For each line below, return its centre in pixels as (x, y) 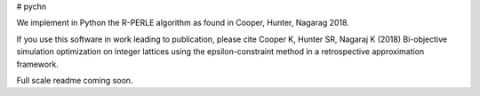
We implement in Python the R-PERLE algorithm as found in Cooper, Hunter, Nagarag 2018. (183, 23)
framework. (38, 64)
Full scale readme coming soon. (75, 80)
